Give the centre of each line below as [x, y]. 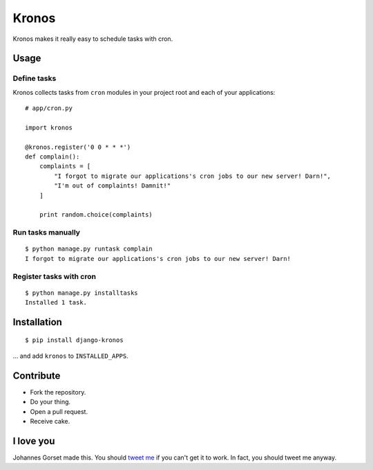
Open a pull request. [59, 411]
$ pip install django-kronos [74, 340]
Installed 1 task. [56, 302]
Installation [37, 322]
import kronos [49, 127]
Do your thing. [50, 402]
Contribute [37, 376]
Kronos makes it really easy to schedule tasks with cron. [93, 39]
